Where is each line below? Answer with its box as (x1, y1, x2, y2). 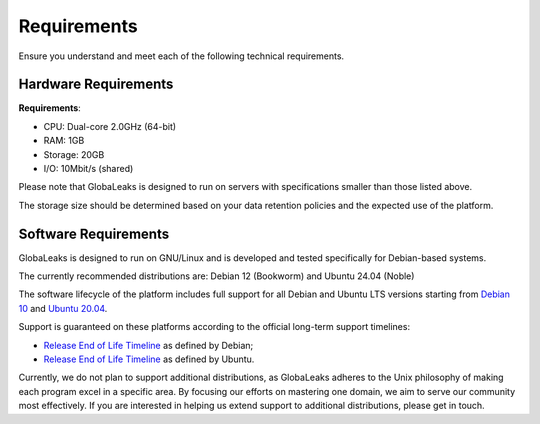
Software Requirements (18, 225, 170, 242)
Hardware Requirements (18, 76, 174, 93)
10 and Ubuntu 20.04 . (18, 302, 108, 314)
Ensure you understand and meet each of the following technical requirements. (18, 50, 345, 62)
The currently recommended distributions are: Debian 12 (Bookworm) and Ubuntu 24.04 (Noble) (18, 270, 415, 282)
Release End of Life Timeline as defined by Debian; (43, 339, 254, 351)
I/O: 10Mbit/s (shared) (43, 163, 134, 175)
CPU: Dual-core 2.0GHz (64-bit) (43, 120, 177, 132)
